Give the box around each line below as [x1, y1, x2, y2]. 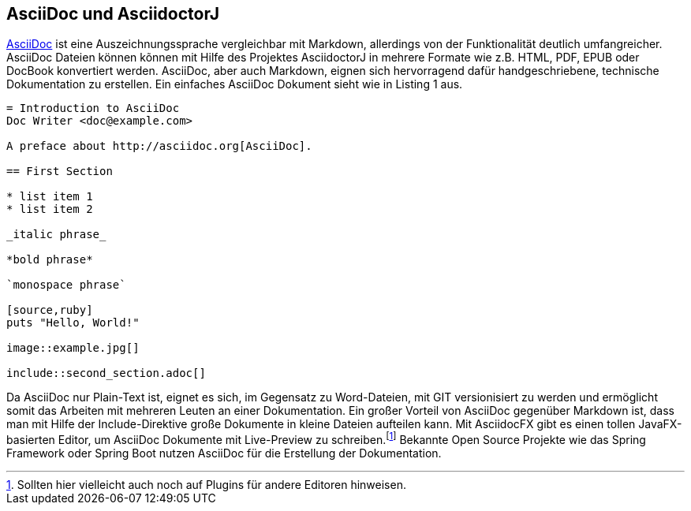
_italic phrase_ [6, 228, 106, 241]
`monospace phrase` [6, 278, 126, 292]
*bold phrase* [6, 253, 93, 267]
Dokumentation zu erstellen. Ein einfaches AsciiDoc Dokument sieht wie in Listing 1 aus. [6, 77, 463, 91]
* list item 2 [6, 203, 93, 216]
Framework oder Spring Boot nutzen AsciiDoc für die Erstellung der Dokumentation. [6, 446, 442, 461]
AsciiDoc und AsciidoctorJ [6, 4, 220, 24]
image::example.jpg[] [6, 341, 140, 355]
